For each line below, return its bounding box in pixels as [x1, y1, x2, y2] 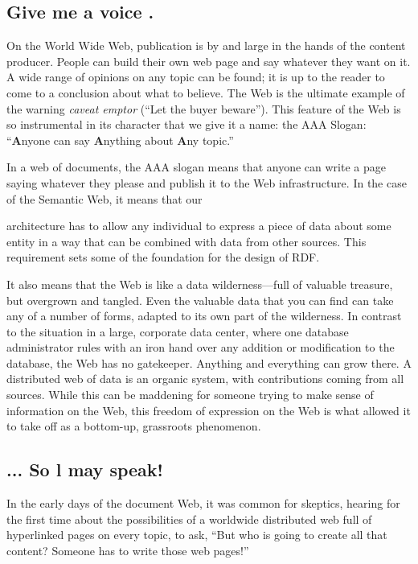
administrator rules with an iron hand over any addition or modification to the [6, 339, 395, 356]
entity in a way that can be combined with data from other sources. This [6, 233, 367, 249]
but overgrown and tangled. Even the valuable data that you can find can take [6, 291, 394, 308]
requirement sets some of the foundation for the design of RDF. [6, 249, 320, 266]
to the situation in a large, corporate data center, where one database [6, 323, 349, 340]
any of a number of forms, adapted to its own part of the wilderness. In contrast [6, 307, 402, 324]
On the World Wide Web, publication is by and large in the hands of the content [6, 37, 406, 54]
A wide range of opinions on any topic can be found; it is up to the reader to [6, 68, 385, 85]
